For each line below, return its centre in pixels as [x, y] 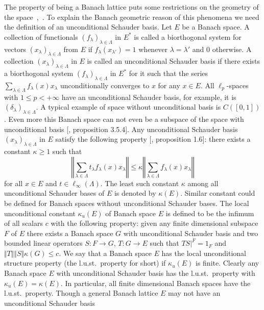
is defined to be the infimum [210, 213]
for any [169, 85]
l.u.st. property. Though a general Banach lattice [81, 293]
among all [203, 183]
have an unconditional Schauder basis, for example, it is [149, 97]
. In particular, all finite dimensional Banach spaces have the [155, 283]
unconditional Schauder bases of [54, 193]
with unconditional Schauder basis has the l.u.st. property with [156, 273]
